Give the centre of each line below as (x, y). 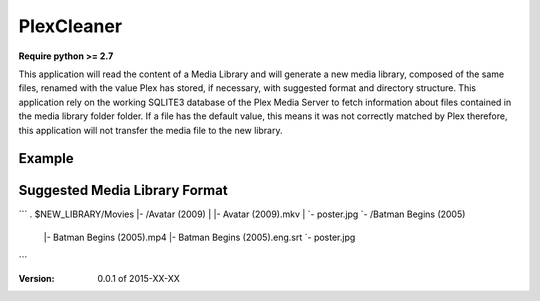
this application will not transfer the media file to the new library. (150, 130)
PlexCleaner (70, 26)
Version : (36, 278)
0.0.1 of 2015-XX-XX (138, 278)
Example (46, 158)
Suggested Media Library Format (123, 190)
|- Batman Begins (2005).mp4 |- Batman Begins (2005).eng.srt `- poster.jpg (199, 237)
